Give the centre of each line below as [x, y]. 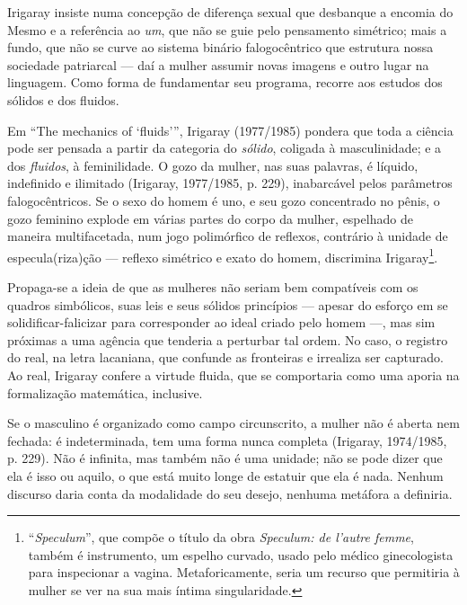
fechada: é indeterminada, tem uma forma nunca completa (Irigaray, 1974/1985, [227, 440]
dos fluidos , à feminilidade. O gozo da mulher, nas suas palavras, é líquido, [213, 165]
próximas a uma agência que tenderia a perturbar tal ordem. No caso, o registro [228, 339]
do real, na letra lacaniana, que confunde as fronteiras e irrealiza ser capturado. [225, 357]
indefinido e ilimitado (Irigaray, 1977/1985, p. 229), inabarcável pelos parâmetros [230, 183]
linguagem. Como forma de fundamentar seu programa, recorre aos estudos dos [225, 82]
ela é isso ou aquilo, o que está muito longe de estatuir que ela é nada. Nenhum [225, 475]
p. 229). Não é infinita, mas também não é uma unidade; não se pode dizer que [225, 458]
